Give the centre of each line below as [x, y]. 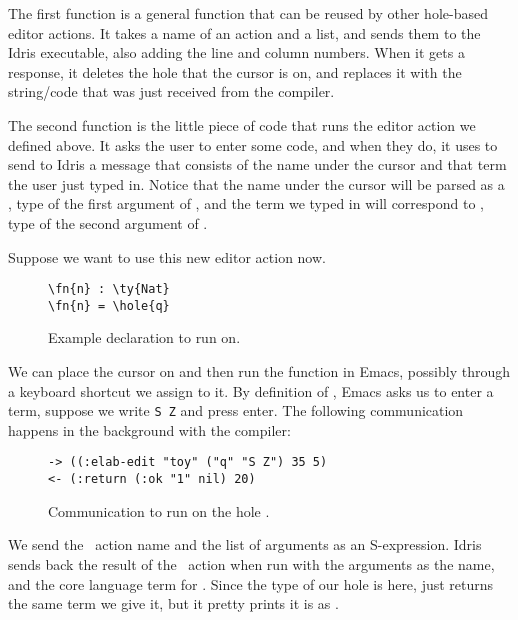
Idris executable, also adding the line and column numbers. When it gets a [236, 52]
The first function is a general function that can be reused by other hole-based [248, 13]
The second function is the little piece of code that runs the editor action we [242, 124]
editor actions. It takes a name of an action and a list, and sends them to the [244, 32]
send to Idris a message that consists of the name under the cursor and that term [257, 164]
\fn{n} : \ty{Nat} [109, 289]
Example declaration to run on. [144, 337]
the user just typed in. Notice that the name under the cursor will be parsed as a [256, 183]
